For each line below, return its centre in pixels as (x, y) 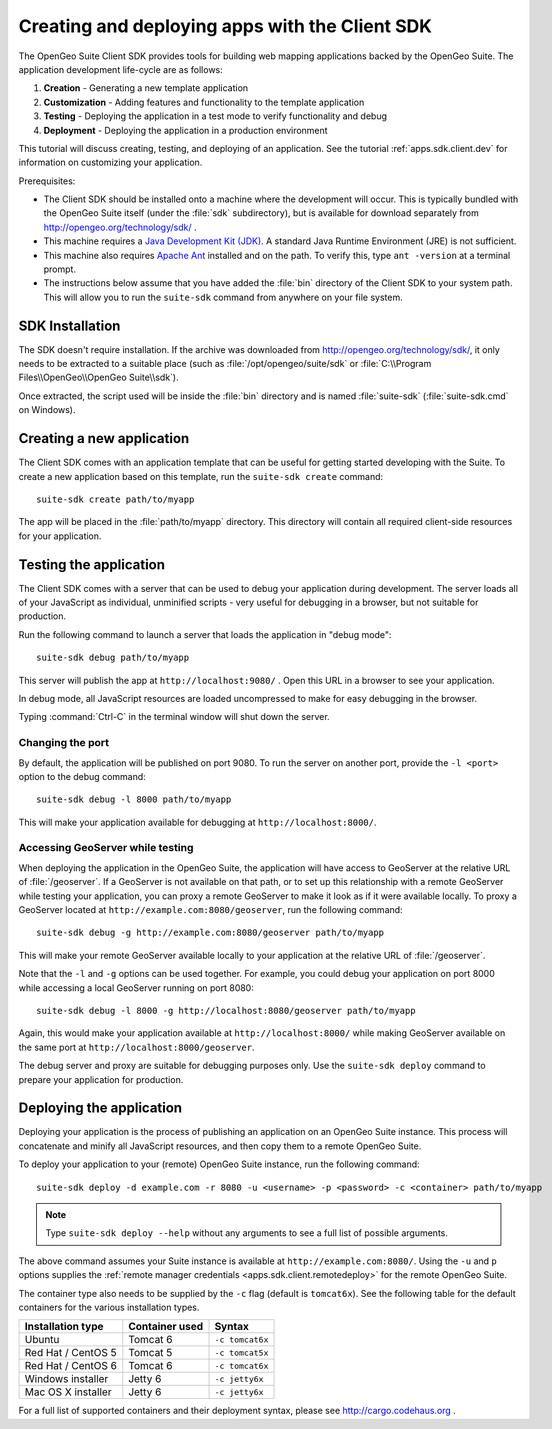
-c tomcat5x (241, 1352)
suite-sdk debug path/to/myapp (113, 658)
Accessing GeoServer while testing (106, 848)
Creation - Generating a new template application (146, 88)
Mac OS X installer (68, 1392)
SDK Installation (69, 325)
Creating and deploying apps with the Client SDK (225, 26)
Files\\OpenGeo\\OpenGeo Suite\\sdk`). (98, 377)
